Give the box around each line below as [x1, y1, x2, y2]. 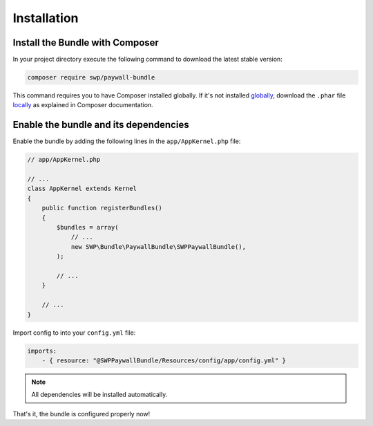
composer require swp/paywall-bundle [27, 73, 155, 82]
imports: [27, 346, 57, 355]
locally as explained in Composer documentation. [12, 101, 153, 109]
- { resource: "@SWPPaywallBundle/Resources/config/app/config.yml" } [41, 356, 287, 364]
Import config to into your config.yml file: [12, 328, 136, 337]
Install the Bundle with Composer [12, 37, 159, 48]
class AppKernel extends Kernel [27, 185, 137, 193]
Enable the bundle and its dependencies [12, 119, 189, 131]
